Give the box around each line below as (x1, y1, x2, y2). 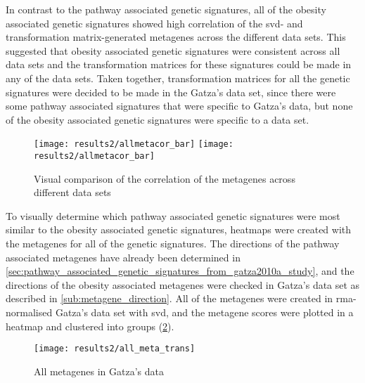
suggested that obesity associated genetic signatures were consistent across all (6, 43, 340, 58)
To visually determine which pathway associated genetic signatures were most (6, 208, 340, 223)
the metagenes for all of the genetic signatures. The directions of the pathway (6, 236, 340, 251)
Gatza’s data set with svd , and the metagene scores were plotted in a (55, 305, 354, 319)
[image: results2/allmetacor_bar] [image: (34, 139, 233, 150)
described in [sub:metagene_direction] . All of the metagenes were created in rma (6, 291, 353, 306)
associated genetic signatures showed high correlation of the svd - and (6, 15, 303, 30)
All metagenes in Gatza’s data (34, 363, 164, 378)
